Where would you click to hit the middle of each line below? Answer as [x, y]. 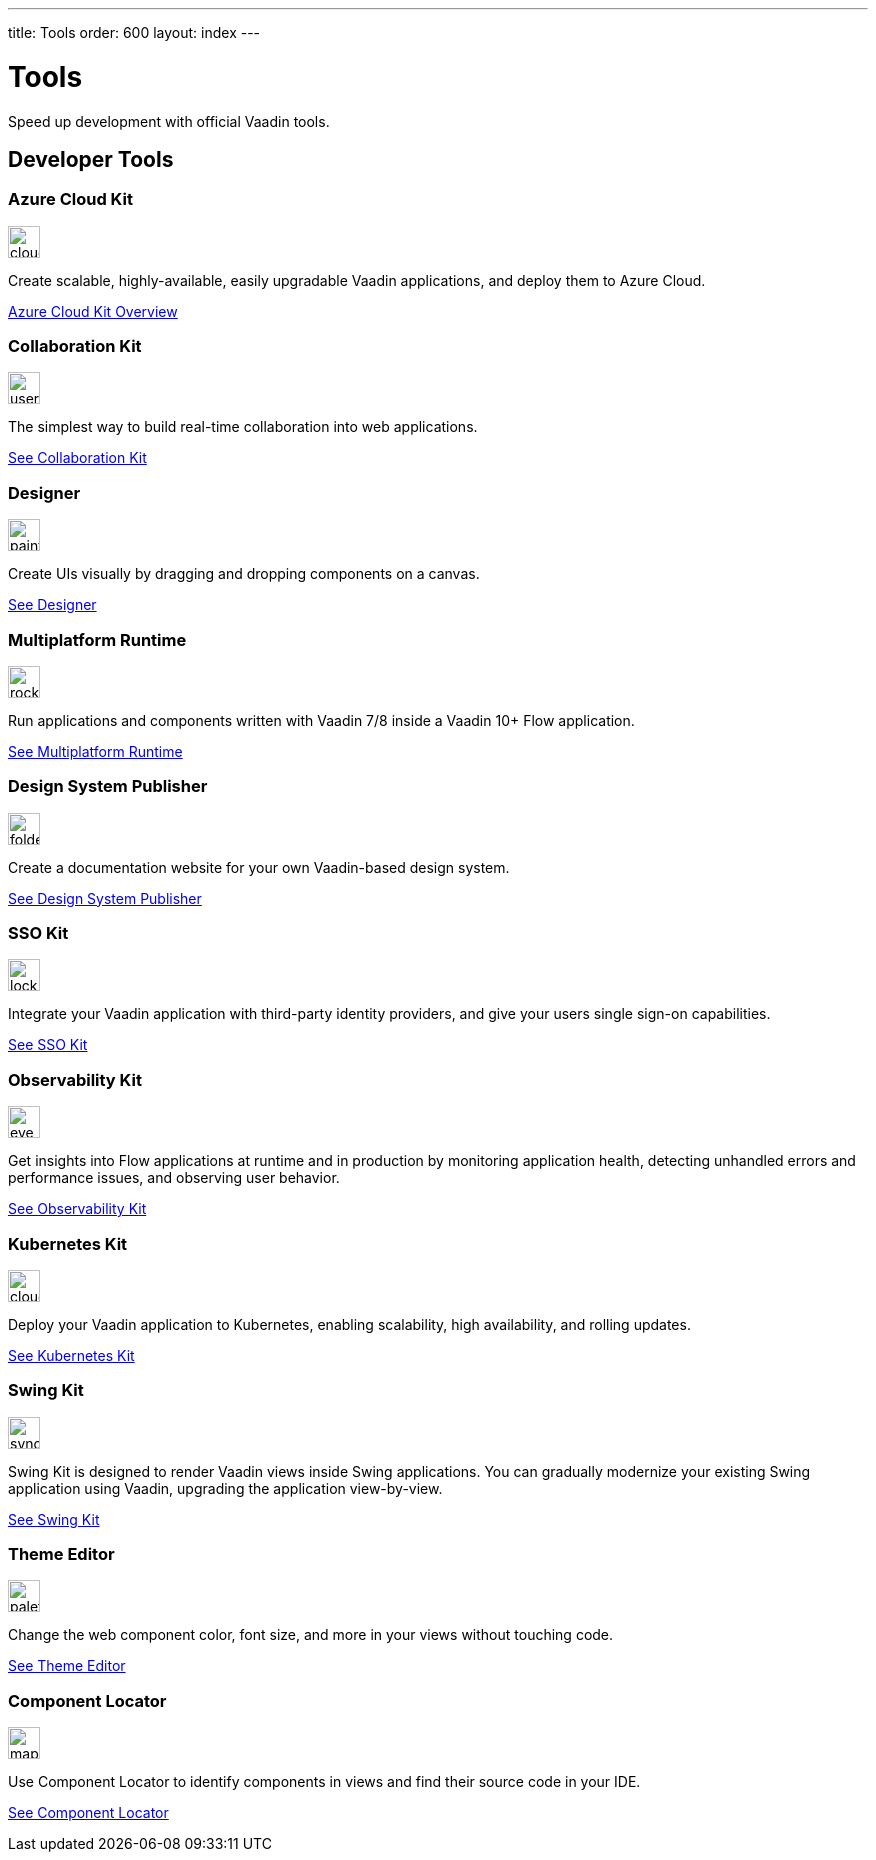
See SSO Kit [48, 1045]
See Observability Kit [77, 1209]
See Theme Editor [67, 1666]
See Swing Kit [54, 1519]
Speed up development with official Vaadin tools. [169, 121]
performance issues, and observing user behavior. [174, 1178]
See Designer [52, 605]
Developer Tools [91, 159]
